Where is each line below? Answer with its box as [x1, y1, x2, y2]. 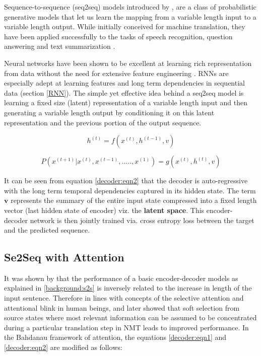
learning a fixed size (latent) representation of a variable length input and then [4, 97, 247, 108]
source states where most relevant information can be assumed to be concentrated [4, 312, 257, 323]
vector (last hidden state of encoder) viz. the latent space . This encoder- [4, 204, 233, 215]
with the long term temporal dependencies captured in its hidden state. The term [4, 185, 256, 195]
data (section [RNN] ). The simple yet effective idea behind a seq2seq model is [4, 87, 244, 98]
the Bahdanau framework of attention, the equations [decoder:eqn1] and [4, 332, 227, 342]
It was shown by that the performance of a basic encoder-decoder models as [4, 272, 238, 283]
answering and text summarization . [4, 41, 115, 51]
